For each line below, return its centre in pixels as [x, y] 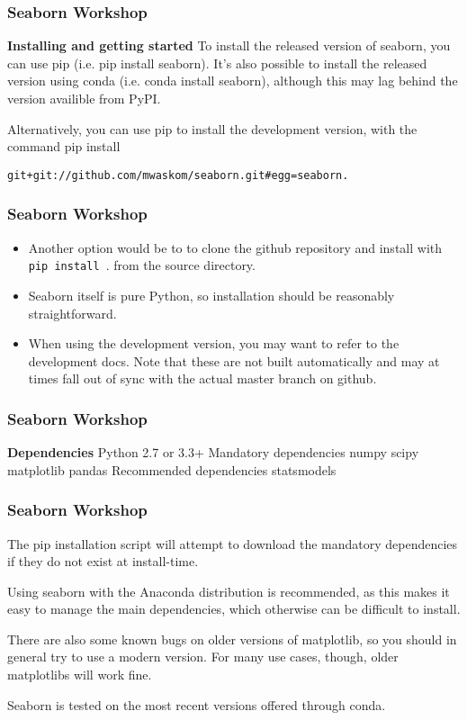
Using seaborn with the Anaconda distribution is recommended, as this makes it [229, 591]
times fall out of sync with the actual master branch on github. [202, 378]
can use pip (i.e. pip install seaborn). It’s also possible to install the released [217, 63]
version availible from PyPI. [84, 98]
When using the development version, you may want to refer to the [214, 343]
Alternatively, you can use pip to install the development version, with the [212, 128]
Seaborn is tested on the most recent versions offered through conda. [197, 704]
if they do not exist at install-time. [103, 561]
